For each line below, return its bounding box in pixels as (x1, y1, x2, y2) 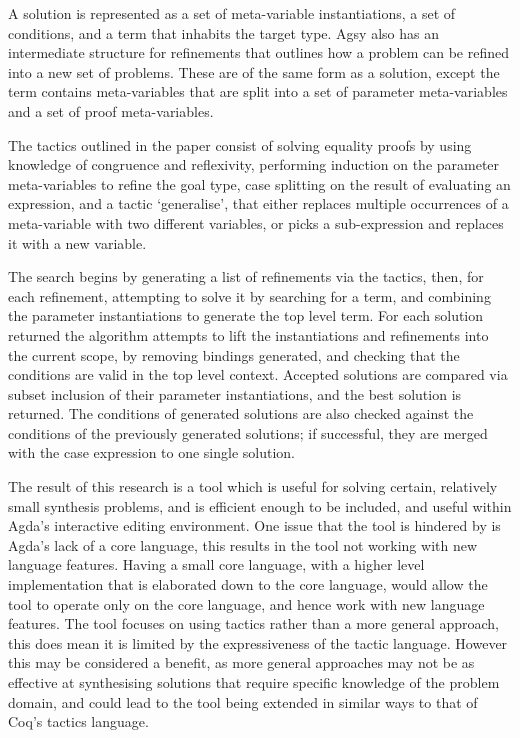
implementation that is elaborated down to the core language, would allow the (8, 574, 488, 595)
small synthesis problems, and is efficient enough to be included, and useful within (8, 495, 512, 516)
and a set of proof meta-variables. (8, 100, 214, 121)
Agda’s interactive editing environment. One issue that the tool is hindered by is (8, 515, 501, 536)
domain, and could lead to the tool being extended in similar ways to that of (8, 691, 478, 712)
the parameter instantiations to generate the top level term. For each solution (8, 305, 484, 326)
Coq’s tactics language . (8, 711, 149, 732)
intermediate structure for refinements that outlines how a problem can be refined (8, 42, 510, 63)
